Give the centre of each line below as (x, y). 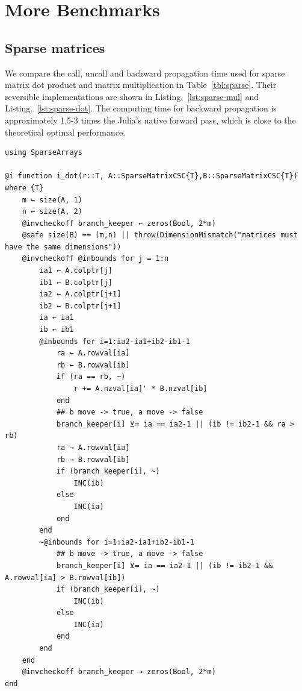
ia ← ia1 (57, 318)
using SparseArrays (44, 153)
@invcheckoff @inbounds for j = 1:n (95, 259)
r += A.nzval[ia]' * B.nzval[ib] (140, 389)
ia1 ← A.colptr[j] (76, 271)
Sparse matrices (55, 47)
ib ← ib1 (57, 330)
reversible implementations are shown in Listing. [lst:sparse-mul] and (132, 96)
